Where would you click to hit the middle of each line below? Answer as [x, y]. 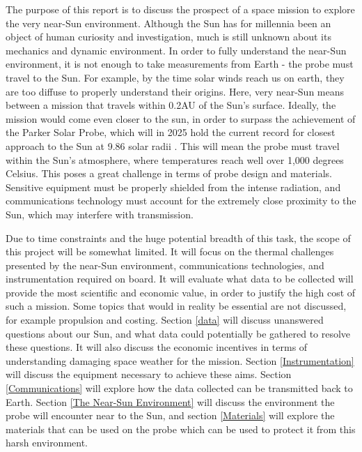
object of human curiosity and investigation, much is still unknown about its [168, 37]
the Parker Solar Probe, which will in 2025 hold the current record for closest [171, 132]
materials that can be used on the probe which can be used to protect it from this [181, 429]
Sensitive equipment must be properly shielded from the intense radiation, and [173, 187]
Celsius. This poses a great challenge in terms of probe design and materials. [169, 173]
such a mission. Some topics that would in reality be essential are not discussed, [176, 306]
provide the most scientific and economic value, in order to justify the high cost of [181, 292]
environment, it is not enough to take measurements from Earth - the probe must [180, 64]
